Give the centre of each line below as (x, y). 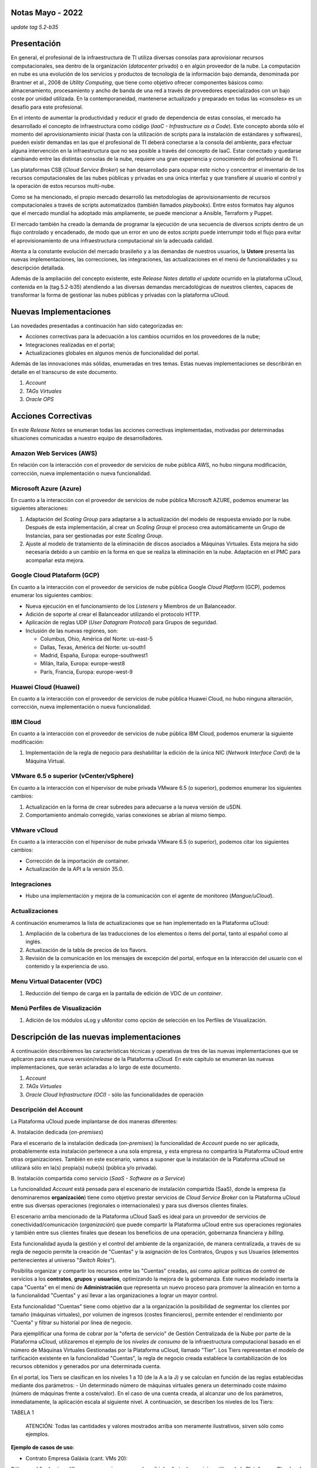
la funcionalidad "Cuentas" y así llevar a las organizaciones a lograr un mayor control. (114, 1295)
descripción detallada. (38, 268)
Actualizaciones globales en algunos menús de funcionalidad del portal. (112, 353)
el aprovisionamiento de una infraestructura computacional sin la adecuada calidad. (112, 240)
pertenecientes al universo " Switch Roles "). (63, 1260)
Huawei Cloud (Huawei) (45, 687)
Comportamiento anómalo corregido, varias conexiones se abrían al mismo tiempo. (126, 815)
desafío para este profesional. (47, 107)
